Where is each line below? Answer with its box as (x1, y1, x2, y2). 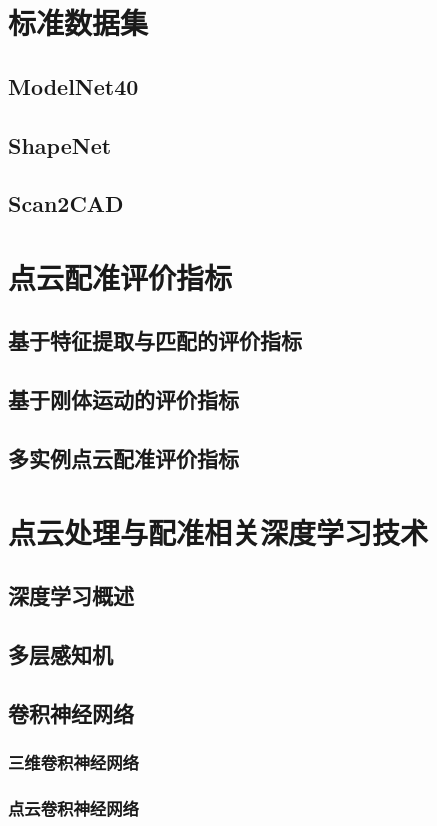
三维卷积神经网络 (8, 750, 139, 775)
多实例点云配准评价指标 (8, 443, 239, 474)
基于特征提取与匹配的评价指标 (8, 325, 302, 356)
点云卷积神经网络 (8, 795, 139, 820)
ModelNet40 (8, 70, 139, 101)
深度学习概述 (8, 580, 134, 611)
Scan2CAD (8, 188, 124, 219)
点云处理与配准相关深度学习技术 (8, 511, 429, 552)
